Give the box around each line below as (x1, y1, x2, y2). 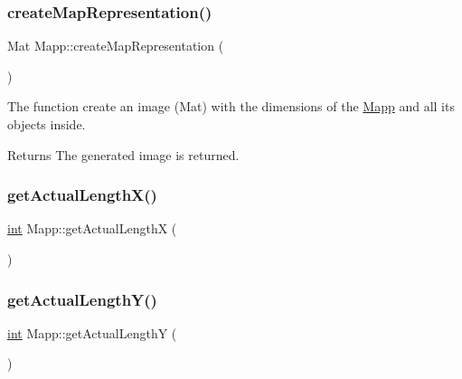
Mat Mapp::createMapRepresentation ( (7, 36, 224, 55)
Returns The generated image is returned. (7, 145, 240, 164)
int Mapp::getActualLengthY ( (7, 323, 177, 342)
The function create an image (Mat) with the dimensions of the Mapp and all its (7, 97, 455, 116)
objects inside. (7, 115, 86, 133)
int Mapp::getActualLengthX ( (7, 219, 177, 238)
